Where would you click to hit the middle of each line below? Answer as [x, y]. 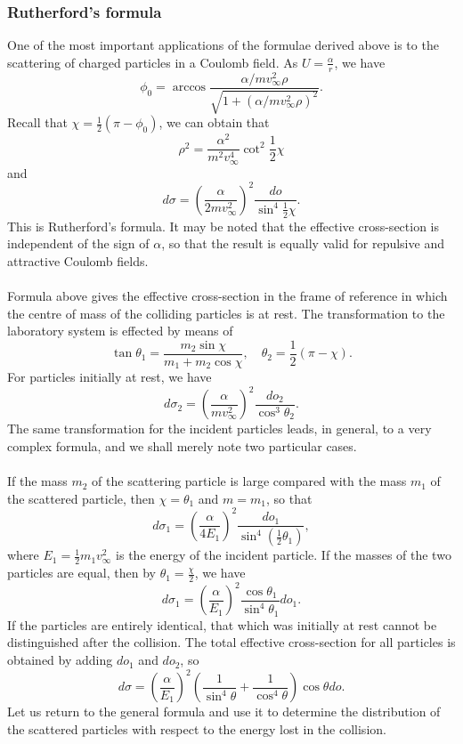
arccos [189, 88]
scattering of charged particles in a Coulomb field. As [153, 62]
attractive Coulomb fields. [78, 260]
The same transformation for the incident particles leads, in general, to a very [219, 429]
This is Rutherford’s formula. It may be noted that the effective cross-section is [223, 226]
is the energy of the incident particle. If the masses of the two [284, 555]
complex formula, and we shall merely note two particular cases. [182, 446]
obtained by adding [60, 660]
